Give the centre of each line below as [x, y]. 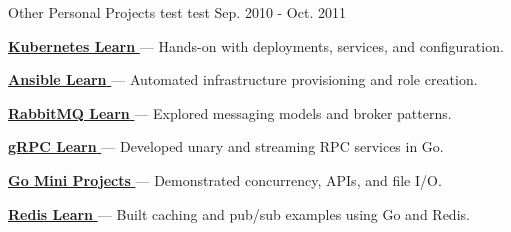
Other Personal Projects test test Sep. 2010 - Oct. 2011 [177, 12]
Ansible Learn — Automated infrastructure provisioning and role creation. [243, 79]
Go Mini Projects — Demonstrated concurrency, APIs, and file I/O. [225, 179]
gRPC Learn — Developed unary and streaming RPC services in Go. [226, 146]
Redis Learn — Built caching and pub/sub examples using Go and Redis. [239, 213]
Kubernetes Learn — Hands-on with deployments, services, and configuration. [256, 45]
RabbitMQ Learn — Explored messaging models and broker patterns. [230, 112]
